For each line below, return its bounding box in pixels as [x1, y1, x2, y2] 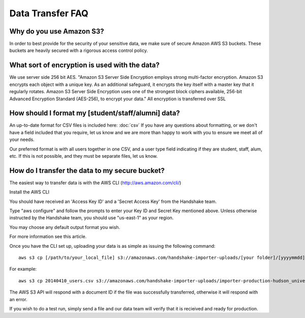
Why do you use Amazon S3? [9, 27, 104, 36]
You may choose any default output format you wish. [9, 224, 120, 230]
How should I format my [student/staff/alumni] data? [9, 109, 180, 118]
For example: [9, 266, 37, 272]
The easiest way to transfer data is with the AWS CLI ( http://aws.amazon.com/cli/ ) [9, 180, 181, 186]
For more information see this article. [9, 234, 87, 240]
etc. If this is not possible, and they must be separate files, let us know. [9, 153, 158, 159]
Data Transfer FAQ [9, 8, 88, 19]
